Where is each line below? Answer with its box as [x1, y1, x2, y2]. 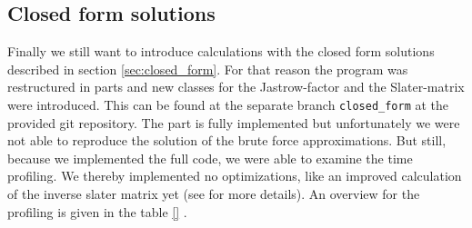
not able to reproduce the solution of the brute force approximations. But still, [7, 131, 447, 150]
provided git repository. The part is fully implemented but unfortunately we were [7, 113, 460, 132]
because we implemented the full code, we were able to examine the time [7, 148, 413, 167]
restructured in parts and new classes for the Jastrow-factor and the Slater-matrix [7, 77, 465, 96]
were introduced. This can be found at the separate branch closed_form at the [7, 94, 449, 114]
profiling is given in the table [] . [7, 202, 187, 221]
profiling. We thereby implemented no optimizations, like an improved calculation [7, 166, 462, 185]
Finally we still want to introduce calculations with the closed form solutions [7, 42, 435, 61]
